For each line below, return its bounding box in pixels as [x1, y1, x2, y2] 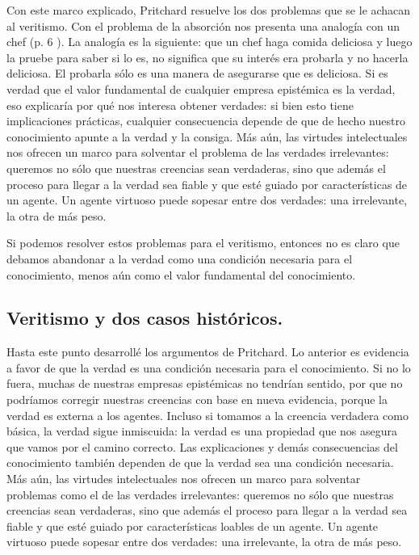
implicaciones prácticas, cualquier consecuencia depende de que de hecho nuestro [6, 112, 405, 129]
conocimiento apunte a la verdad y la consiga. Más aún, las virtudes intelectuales [6, 128, 408, 145]
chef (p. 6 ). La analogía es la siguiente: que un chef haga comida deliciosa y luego [6, 33, 413, 50]
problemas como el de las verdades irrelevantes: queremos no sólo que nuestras [6, 486, 394, 502]
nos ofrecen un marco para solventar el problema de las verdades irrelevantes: [6, 144, 389, 161]
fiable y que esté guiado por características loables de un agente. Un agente [6, 517, 379, 534]
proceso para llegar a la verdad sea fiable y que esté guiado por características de [6, 175, 408, 192]
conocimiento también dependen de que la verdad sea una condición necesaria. [6, 454, 394, 471]
